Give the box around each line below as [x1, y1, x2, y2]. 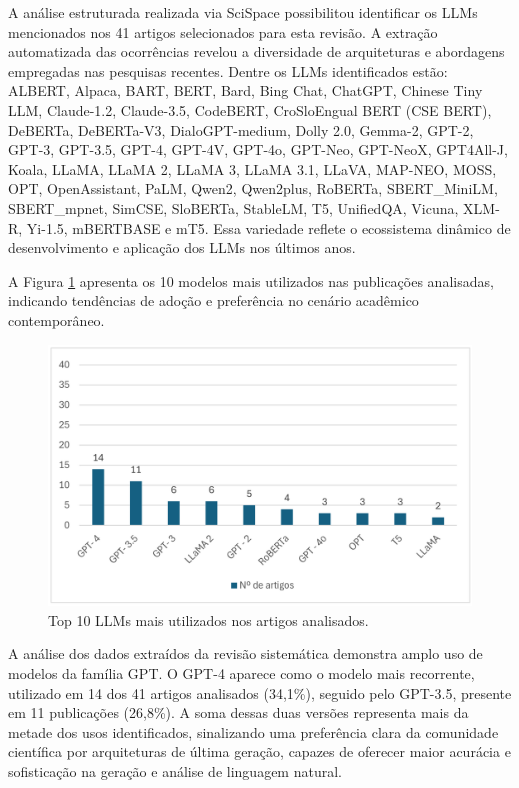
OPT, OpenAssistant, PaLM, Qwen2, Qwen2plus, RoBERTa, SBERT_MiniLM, [8, 178, 498, 199]
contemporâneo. [8, 309, 105, 330]
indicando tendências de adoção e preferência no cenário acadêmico [8, 290, 419, 311]
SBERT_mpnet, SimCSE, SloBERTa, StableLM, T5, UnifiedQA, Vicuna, [8, 197, 459, 218]
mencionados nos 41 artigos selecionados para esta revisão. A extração [8, 21, 438, 42]
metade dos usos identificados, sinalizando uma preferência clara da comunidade [8, 721, 499, 742]
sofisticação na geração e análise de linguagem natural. [8, 760, 342, 781]
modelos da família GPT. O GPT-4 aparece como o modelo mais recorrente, [8, 662, 475, 683]
